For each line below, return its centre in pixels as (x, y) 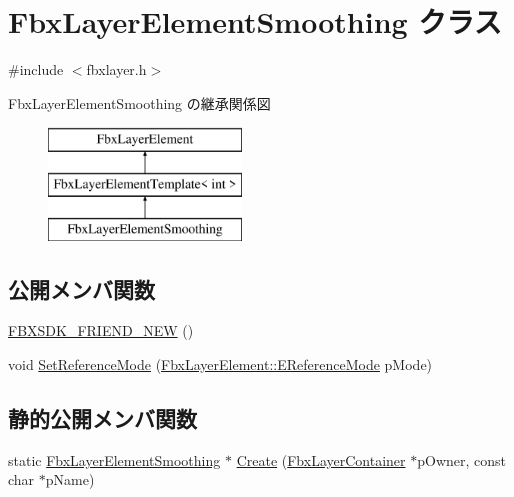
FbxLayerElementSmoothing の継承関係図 (139, 102)
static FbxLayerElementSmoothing (114, 459)
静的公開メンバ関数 (102, 418)
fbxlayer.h (116, 69)
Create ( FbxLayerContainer (321, 459)
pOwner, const (462, 459)
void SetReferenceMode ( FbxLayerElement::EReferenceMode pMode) (220, 364)
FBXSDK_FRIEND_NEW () (101, 330)
